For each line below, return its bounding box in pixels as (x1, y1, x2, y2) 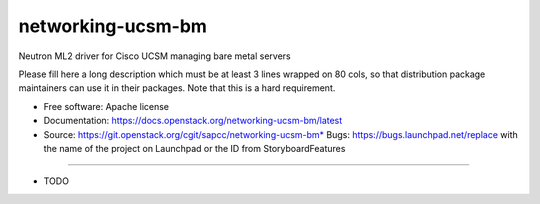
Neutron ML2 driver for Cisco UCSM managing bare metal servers (18, 50, 291, 62)
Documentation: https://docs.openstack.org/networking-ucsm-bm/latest (43, 115, 343, 127)
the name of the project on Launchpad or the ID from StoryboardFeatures (43, 142, 346, 154)
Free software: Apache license (43, 100, 170, 112)
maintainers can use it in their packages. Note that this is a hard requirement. (18, 82, 336, 94)
